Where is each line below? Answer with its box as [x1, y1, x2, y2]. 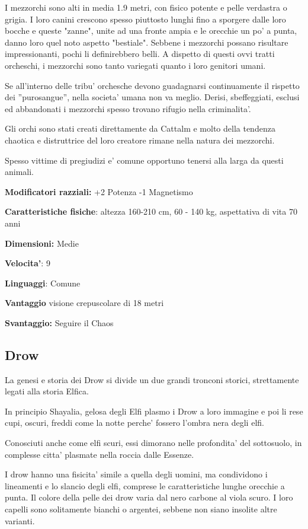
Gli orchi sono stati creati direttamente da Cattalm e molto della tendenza [5, 122, 275, 135]
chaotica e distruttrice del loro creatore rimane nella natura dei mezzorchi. [5, 133, 275, 146]
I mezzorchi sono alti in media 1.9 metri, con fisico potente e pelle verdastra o [5, 1, 287, 13]
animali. [5, 165, 34, 178]
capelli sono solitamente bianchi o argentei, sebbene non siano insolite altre [5, 503, 277, 515]
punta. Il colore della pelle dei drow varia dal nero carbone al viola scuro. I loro [5, 491, 293, 503]
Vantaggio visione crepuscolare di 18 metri [5, 297, 164, 309]
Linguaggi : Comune [5, 276, 81, 289]
